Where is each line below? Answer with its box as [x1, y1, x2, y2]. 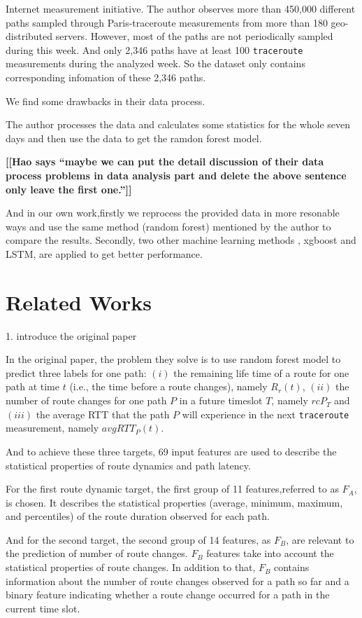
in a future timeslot [179, 393, 263, 408]
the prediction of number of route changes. [6, 546, 188, 561]
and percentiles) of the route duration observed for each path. [6, 509, 270, 523]
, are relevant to [286, 532, 354, 547]
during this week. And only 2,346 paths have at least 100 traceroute [6, 42, 303, 57]
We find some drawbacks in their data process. [6, 93, 205, 108]
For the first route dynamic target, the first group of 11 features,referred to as [6, 481, 339, 496]
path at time [6, 379, 59, 394]
